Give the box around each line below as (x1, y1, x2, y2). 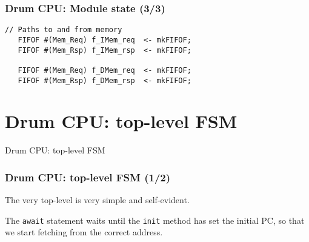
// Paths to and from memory (5, 25, 122, 35)
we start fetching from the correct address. (5, 226, 163, 238)
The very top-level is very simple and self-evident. (5, 193, 190, 206)
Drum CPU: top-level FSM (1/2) (5, 169, 171, 184)
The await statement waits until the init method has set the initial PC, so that (5, 213, 305, 226)
